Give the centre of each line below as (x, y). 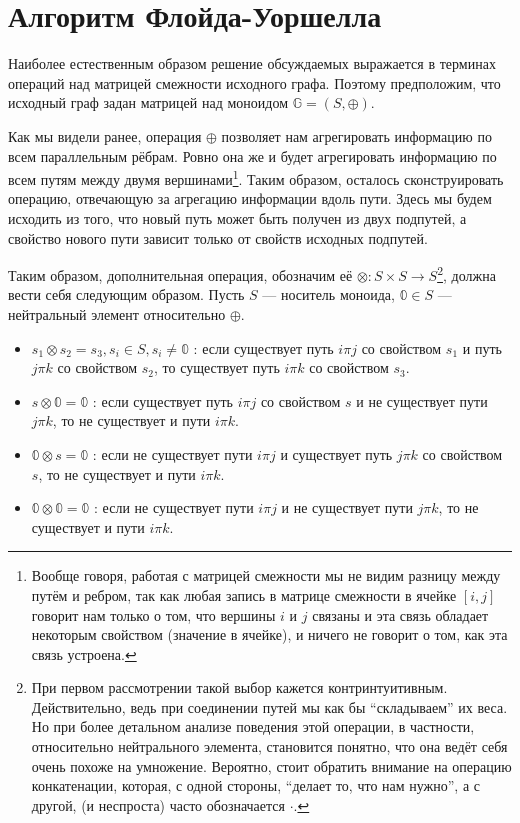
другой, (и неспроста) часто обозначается (158, 804)
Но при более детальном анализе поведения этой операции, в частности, (253, 726)
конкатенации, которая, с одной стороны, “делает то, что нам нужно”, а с (255, 785)
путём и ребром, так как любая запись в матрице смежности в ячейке (244, 594)
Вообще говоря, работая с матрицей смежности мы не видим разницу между (266, 575)
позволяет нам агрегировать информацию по (356, 135)
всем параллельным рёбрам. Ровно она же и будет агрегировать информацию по (252, 155)
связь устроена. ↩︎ (84, 653)
